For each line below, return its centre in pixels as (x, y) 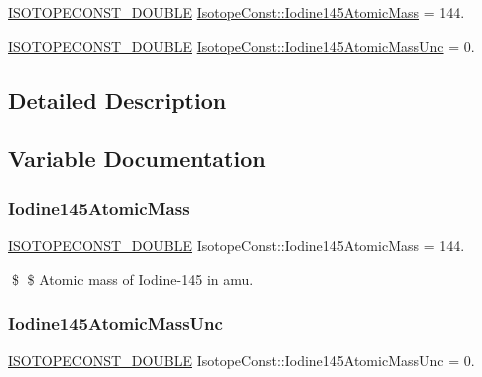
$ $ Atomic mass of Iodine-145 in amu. (132, 278)
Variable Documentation (137, 158)
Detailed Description (117, 99)
